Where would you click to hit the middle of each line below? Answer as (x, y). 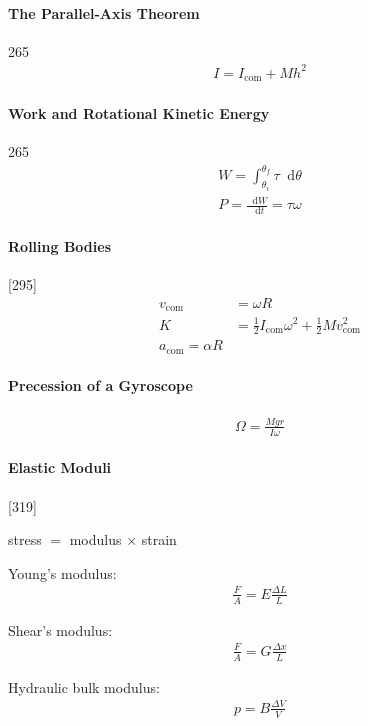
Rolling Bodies (59, 245)
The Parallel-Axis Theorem (104, 12)
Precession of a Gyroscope (100, 385)
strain (159, 539)
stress (25, 539)
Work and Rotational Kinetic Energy (139, 112)
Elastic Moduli (60, 467)
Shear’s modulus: (60, 629)
